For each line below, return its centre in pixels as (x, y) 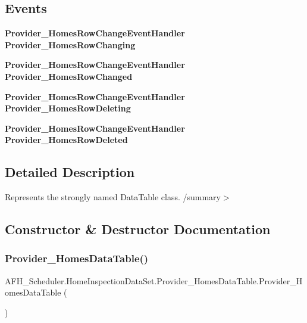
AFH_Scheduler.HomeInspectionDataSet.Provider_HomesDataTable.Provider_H (154, 280)
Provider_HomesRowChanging (70, 44)
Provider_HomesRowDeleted (66, 140)
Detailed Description (70, 172)
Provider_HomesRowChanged (69, 76)
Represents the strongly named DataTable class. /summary (113, 197)
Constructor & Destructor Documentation (138, 229)
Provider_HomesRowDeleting (68, 108)
